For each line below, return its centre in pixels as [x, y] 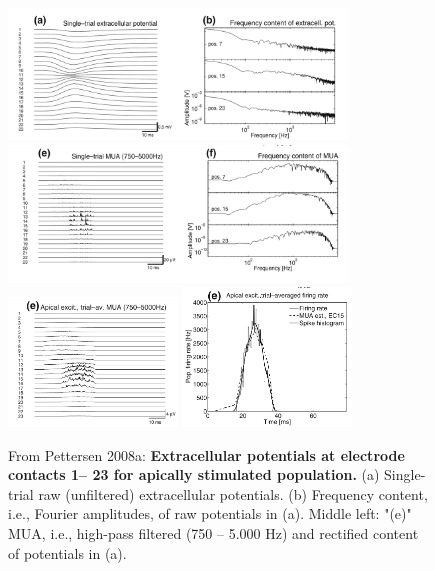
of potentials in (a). [67, 552]
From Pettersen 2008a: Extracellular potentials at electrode [206, 454]
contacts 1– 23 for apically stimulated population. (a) [194, 474]
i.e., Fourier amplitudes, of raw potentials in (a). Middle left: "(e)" [210, 513]
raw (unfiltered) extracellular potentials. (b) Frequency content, [233, 493]
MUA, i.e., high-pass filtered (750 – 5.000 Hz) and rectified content [213, 533]
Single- [405, 474]
